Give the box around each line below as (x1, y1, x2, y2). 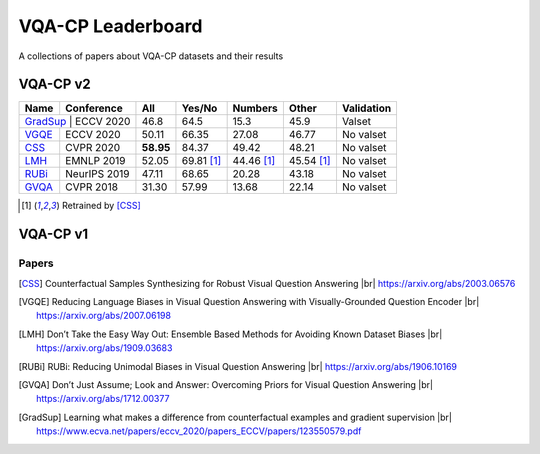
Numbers (232, 101, 279, 115)
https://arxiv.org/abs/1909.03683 (36, 342, 173, 354)
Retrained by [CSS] (61, 200, 142, 212)
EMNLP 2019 (65, 154, 126, 168)
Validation (341, 101, 392, 115)
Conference (65, 101, 124, 115)
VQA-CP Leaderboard (18, 15, 203, 37)
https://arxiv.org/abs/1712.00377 (36, 393, 170, 405)
